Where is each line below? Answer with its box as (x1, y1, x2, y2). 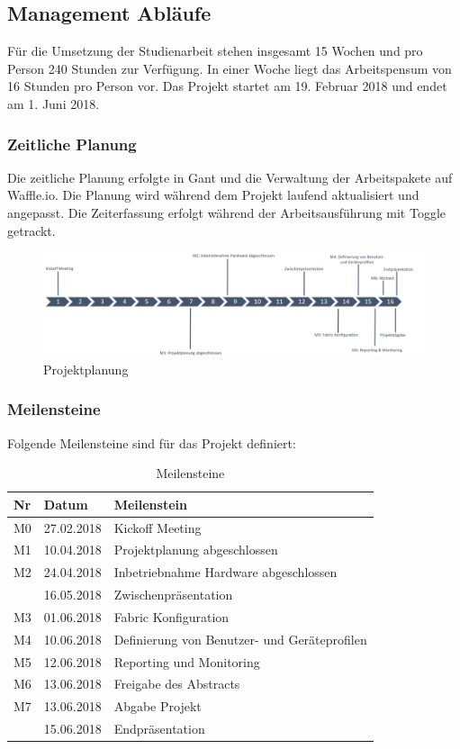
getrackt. (7, 221, 56, 239)
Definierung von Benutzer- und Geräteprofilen (113, 629, 367, 648)
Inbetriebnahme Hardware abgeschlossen (113, 563, 338, 582)
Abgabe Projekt (113, 697, 202, 716)
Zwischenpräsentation (113, 585, 233, 604)
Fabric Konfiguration (113, 607, 230, 626)
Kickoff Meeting (113, 518, 202, 537)
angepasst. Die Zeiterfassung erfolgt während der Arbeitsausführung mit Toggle (7, 203, 446, 221)
